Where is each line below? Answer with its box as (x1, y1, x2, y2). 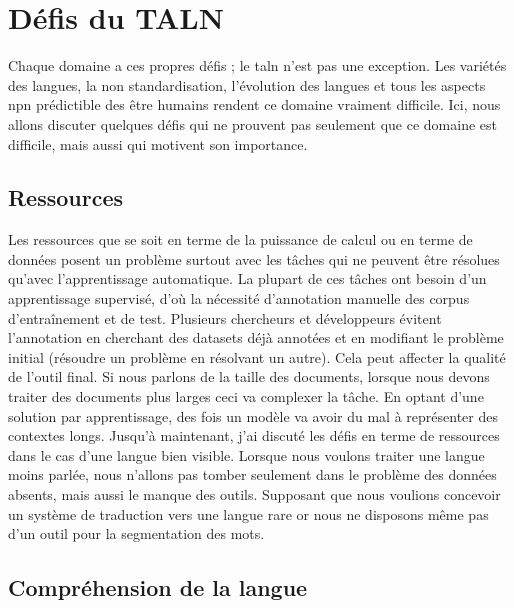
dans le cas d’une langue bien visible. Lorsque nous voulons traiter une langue (8, 444, 485, 465)
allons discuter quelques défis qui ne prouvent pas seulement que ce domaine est (8, 113, 498, 134)
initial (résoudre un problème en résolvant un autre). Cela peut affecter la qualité (8, 346, 506, 367)
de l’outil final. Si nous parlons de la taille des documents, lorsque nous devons (8, 366, 490, 387)
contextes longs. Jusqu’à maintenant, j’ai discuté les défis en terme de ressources (8, 425, 500, 446)
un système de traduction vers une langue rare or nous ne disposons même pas (8, 503, 489, 524)
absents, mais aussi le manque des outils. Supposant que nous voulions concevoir (8, 484, 501, 505)
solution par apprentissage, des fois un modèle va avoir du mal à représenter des (8, 405, 498, 426)
